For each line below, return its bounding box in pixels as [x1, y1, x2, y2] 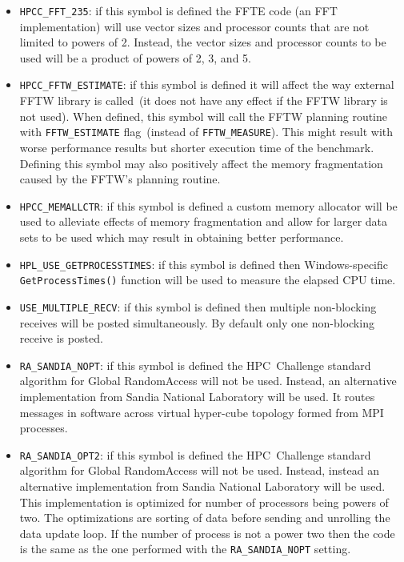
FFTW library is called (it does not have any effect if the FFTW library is [19, 92, 388, 109]
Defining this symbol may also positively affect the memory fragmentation [19, 155, 383, 171]
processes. [19, 419, 68, 436]
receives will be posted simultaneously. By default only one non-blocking [19, 314, 374, 331]
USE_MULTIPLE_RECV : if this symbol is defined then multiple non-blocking [19, 298, 377, 315]
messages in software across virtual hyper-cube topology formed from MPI [19, 403, 384, 420]
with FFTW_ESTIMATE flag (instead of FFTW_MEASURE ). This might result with [19, 123, 394, 140]
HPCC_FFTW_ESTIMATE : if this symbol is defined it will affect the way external [19, 76, 394, 93]
